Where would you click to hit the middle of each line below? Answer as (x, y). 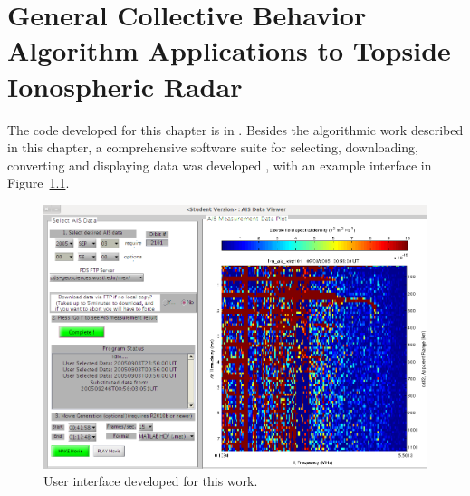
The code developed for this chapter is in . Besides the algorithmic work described (235, 129)
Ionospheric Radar (125, 86)
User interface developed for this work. (151, 481)
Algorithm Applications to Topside (229, 50)
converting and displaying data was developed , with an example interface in (220, 165)
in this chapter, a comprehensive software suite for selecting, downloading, (213, 147)
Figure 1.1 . (38, 183)
